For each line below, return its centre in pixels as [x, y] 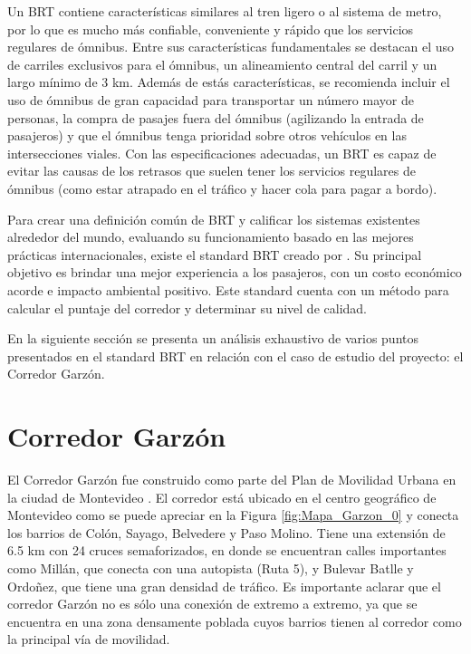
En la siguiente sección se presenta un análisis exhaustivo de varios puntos [213, 338]
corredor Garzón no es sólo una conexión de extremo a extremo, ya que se [212, 604]
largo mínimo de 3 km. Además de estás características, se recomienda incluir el [229, 82]
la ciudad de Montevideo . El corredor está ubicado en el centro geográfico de [222, 497]
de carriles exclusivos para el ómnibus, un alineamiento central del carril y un [222, 64]
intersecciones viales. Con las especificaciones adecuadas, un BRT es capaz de [222, 153]
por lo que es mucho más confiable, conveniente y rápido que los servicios [211, 29]
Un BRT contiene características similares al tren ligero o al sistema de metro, [225, 11]
